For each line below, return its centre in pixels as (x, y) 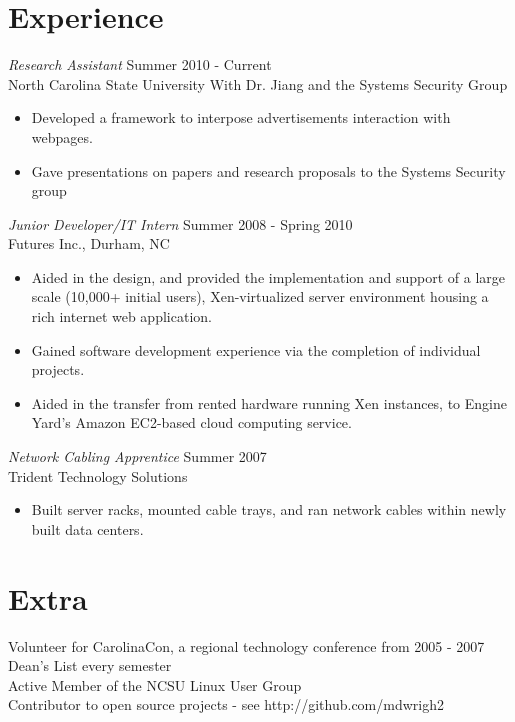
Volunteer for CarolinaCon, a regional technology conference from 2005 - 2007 (246, 645)
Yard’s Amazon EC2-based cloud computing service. (191, 422)
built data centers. (87, 528)
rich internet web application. (121, 316)
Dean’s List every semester (90, 665)
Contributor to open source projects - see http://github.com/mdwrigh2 (226, 704)
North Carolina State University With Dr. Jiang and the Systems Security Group (258, 83)
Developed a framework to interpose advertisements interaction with (241, 117)
